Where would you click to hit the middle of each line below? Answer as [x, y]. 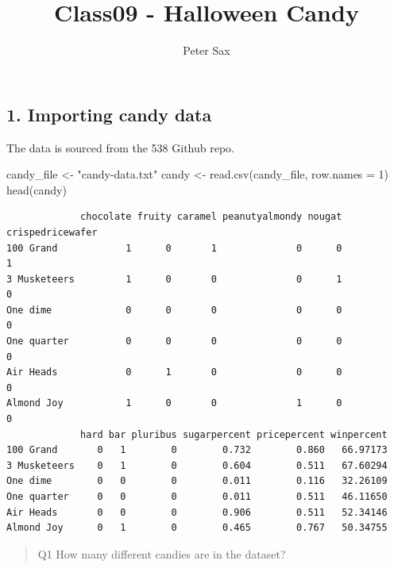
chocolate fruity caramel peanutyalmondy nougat [211, 217]
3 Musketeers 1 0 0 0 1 [174, 279]
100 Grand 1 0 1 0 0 [174, 248]
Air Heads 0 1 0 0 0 [174, 372]
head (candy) [37, 189]
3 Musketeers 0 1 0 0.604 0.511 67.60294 [197, 465]
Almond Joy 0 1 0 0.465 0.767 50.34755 [197, 528]
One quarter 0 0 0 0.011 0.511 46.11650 [197, 497]
